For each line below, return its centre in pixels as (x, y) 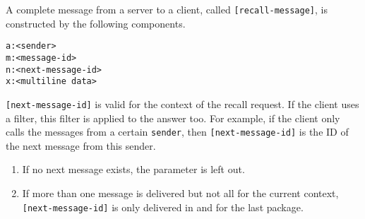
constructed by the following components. (96, 23)
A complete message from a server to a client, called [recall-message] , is (167, 9)
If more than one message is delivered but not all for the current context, (180, 193)
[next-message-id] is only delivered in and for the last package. (163, 207)
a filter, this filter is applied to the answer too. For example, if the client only (173, 118)
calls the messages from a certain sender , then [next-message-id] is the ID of (177, 132)
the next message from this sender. (81, 145)
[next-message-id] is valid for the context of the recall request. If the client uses (182, 103)
